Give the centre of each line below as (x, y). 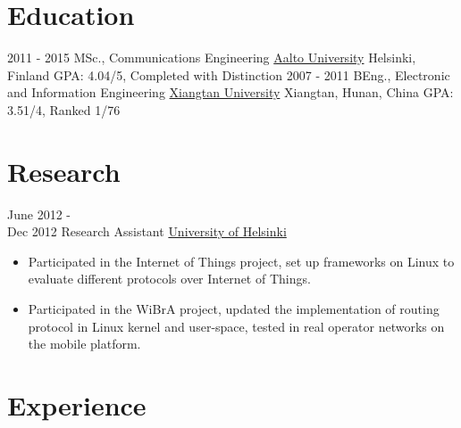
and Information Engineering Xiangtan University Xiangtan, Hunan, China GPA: (230, 92)
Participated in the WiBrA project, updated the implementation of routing (234, 309)
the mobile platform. (84, 344)
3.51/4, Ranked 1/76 (64, 109)
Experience (77, 404)
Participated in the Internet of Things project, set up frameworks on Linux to (241, 261)
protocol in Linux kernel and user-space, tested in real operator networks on (236, 326)
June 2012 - (39, 214)
